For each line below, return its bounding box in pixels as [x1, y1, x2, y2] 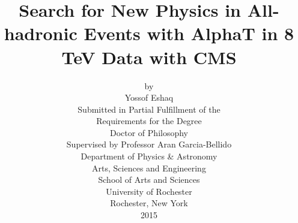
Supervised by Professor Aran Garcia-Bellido [66, 138, 232, 150]
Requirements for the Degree [96, 114, 202, 127]
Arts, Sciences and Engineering [92, 161, 206, 174]
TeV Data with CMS [61, 44, 237, 69]
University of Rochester [106, 185, 192, 197]
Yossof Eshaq [124, 91, 174, 104]
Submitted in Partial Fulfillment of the [78, 103, 220, 115]
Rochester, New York [110, 197, 188, 209]
